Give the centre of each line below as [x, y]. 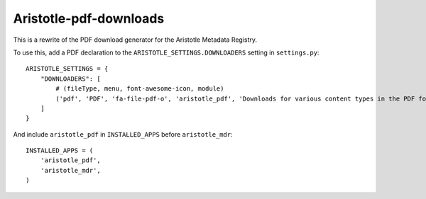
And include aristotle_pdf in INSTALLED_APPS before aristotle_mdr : [123, 134]
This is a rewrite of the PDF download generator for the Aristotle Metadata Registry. [135, 40]
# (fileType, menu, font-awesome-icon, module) [140, 89]
